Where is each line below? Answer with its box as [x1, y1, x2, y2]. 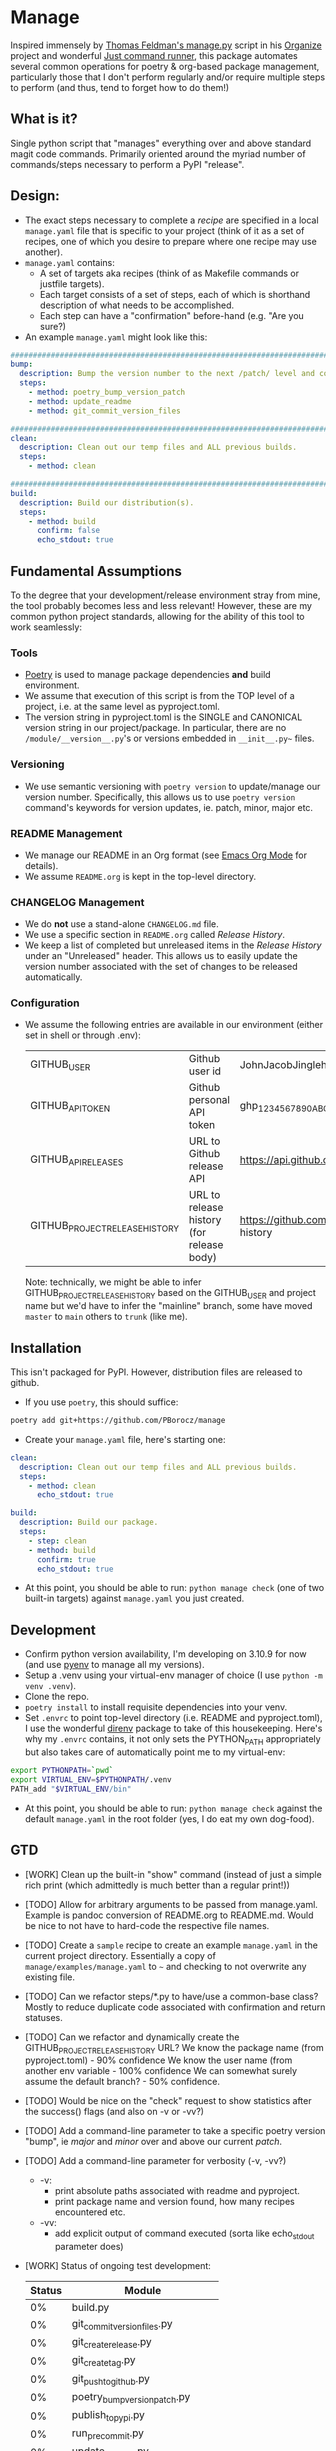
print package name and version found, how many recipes [54, 2196, 295, 2208]
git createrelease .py [71, 2335, 152, 2351]
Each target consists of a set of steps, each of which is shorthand [39, 288, 311, 300]
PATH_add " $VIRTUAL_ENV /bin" [10, 1784, 132, 1794]
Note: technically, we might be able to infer [24, 1276, 202, 1288]
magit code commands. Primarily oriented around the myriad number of [10, 147, 307, 160]
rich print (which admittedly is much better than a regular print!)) [24, 1879, 290, 1891]
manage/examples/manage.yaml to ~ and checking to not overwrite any [24, 1960, 307, 1972]
